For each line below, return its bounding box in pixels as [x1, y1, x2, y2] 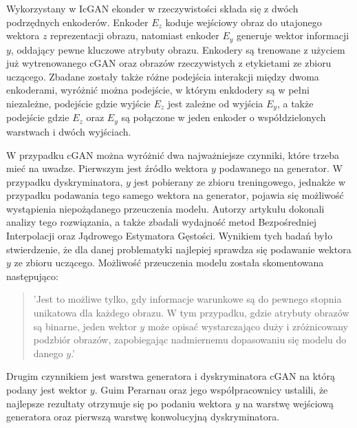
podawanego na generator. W [219, 161, 343, 175]
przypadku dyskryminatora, [6, 174, 123, 189]
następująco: [6, 268, 58, 283]
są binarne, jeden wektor [33, 319, 137, 333]
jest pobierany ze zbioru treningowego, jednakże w [133, 174, 346, 189]
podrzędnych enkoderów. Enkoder [6, 14, 149, 29]
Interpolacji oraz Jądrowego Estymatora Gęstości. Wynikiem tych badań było [6, 228, 333, 243]
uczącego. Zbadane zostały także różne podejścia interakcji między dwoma [6, 69, 319, 83]
